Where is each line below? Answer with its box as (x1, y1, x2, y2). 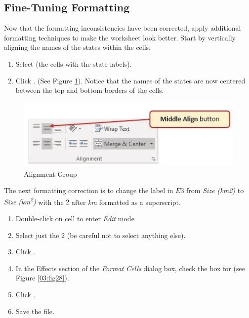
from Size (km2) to (186, 185, 244, 196)
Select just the (15, 230, 59, 240)
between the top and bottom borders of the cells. (15, 85, 164, 95)
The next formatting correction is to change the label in (4, 185, 173, 196)
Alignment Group (24, 168, 77, 179)
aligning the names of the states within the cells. (4, 42, 151, 52)
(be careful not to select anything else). (67, 230, 186, 240)
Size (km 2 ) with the (4, 195, 64, 207)
